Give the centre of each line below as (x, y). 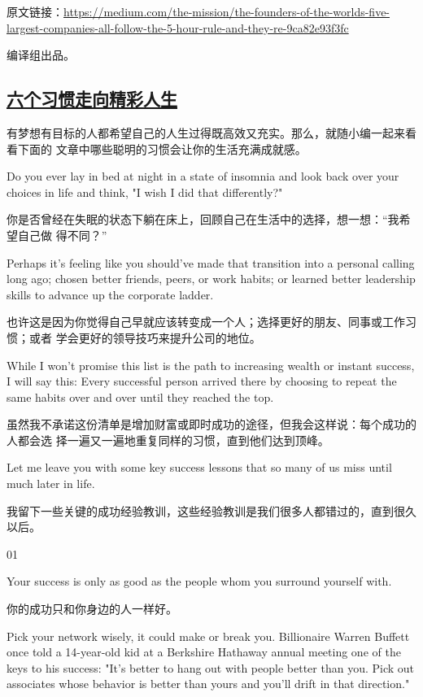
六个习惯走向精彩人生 (92, 99)
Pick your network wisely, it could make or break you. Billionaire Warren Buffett (208, 636)
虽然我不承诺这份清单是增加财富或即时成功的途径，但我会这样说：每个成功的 (211, 424)
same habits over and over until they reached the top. (140, 396)
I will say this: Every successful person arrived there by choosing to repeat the (202, 381)
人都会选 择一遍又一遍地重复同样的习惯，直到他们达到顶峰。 (168, 440)
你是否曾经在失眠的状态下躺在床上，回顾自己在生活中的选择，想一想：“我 (203, 219)
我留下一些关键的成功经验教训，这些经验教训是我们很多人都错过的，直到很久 (211, 510)
